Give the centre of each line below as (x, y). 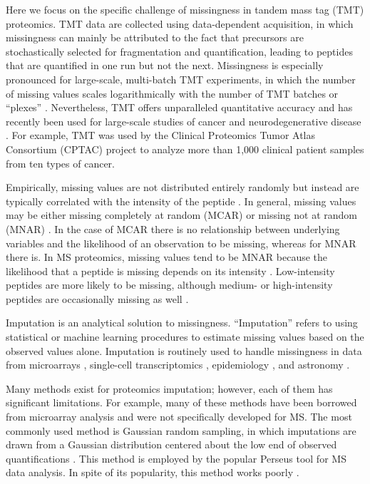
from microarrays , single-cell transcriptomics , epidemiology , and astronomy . (178, 365)
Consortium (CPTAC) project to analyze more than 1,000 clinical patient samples (185, 149)
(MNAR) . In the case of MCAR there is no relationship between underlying (173, 228)
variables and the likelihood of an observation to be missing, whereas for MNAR (181, 243)
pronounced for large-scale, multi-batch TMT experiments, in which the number (181, 79)
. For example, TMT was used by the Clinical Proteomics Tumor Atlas (160, 135)
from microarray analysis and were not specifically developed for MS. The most (179, 417)
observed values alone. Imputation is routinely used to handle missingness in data (184, 350)
